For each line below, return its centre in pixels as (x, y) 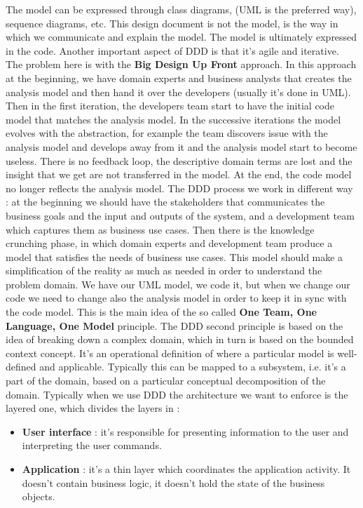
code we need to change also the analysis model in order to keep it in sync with (176, 298)
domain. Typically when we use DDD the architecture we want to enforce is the (177, 394)
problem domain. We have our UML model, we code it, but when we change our (178, 284)
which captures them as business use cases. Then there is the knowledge (160, 229)
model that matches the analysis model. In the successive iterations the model (173, 119)
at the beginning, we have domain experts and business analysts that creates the (179, 78)
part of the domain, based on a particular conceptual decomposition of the (166, 381)
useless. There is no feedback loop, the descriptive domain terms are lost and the (179, 160)
